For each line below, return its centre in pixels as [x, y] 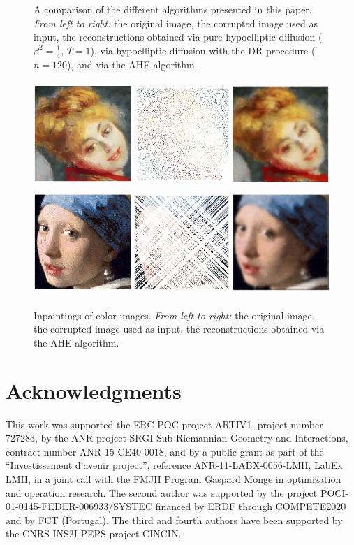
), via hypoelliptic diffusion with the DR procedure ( [203, 50]
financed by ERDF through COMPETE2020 [251, 506]
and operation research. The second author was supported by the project [162, 492]
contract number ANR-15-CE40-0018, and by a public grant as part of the [165, 451]
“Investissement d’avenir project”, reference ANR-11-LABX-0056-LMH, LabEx [174, 465]
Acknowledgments [94, 390]
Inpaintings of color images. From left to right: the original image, [174, 315]
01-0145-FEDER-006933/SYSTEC [79, 506]
